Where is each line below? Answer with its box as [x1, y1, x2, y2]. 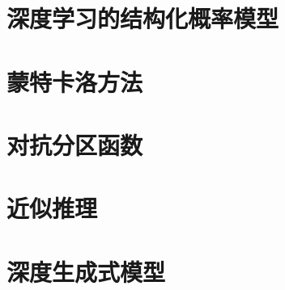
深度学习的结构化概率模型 [6, 2, 279, 35]
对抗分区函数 [6, 128, 143, 161]
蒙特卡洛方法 [6, 65, 143, 98]
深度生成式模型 [6, 254, 166, 288]
